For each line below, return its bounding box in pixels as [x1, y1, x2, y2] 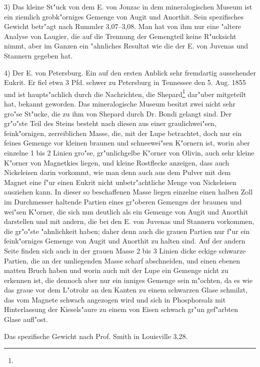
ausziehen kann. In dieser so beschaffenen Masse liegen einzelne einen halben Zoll [4, 186, 253, 197]
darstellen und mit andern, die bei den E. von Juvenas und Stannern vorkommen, [4, 216, 254, 226]
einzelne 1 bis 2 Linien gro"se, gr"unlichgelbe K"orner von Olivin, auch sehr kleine [4, 147, 254, 157]
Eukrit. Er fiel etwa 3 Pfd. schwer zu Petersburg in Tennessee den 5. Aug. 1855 [4, 77, 246, 87]
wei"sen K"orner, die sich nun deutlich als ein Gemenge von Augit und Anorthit [4, 206, 248, 216]
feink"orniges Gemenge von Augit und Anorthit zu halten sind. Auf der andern [4, 235, 245, 246]
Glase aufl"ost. [4, 314, 48, 324]
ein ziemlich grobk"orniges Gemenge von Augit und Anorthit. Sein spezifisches [4, 11, 244, 21]
